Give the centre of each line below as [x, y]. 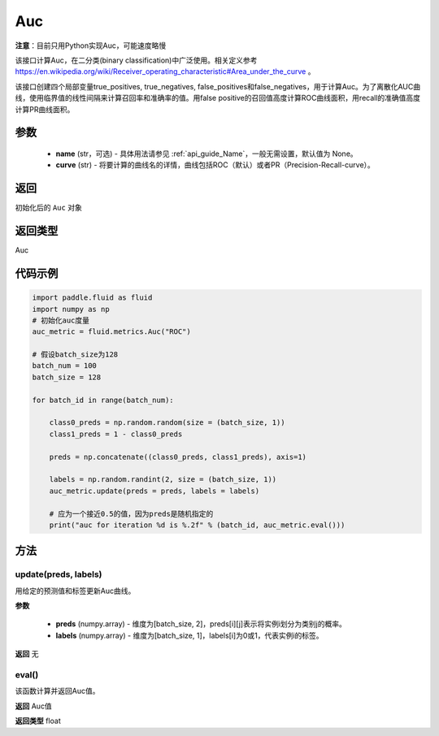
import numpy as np [71, 309]
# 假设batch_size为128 [75, 355]
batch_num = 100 [65, 366]
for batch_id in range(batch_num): [103, 400]
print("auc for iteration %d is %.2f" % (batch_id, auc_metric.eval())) [197, 525]
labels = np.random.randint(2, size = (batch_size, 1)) [163, 480]
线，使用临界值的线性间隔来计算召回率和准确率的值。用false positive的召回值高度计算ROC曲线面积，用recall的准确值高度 [218, 98]
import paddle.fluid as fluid [92, 298]
